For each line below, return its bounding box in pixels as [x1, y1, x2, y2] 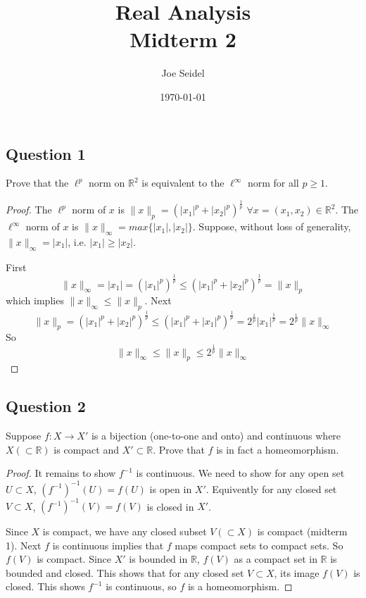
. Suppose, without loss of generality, [192, 219, 351, 234]
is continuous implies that [52, 537, 164, 552]
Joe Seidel [161, 66, 205, 80]
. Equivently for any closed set [206, 481, 337, 496]
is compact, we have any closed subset [42, 524, 207, 539]
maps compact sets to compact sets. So [175, 537, 343, 552]
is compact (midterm [257, 524, 348, 539]
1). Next [6, 537, 42, 552]
